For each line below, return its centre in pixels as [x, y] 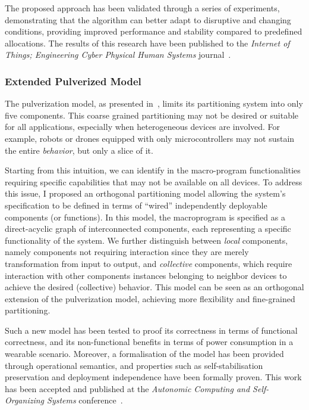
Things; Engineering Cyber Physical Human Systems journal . [118, 55]
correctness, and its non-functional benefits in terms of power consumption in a [149, 342]
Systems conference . [85, 400]
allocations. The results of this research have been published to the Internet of [147, 43]
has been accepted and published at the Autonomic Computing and [127, 388]
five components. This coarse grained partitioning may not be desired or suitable [152, 115]
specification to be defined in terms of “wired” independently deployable [136, 205]
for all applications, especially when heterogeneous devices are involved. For [143, 127]
